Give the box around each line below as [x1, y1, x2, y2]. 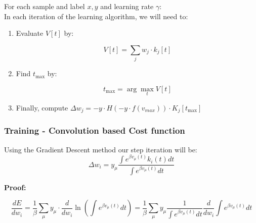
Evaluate [16, 28, 44, 38]
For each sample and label [4, 1, 85, 11]
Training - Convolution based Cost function [4, 124, 185, 137]
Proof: [4, 182, 26, 192]
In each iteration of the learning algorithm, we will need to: [4, 11, 188, 21]
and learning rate [100, 1, 154, 11]
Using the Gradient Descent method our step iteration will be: [4, 144, 197, 154]
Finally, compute [16, 102, 68, 113]
